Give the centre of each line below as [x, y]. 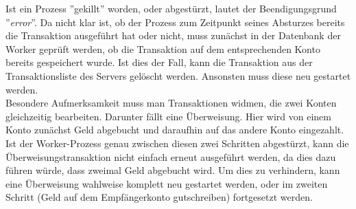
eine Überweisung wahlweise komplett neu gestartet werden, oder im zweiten [167, 183]
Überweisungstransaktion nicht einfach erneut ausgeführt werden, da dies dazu [171, 156]
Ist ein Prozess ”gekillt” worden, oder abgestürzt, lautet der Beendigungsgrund [171, 8]
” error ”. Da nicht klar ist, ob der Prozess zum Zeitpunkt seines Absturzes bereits [175, 22]
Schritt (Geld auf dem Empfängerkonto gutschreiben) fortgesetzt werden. [159, 197]
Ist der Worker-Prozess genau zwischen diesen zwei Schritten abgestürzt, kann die [177, 143]
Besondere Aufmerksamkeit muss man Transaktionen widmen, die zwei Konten [171, 103]
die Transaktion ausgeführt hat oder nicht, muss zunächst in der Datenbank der [173, 35]
